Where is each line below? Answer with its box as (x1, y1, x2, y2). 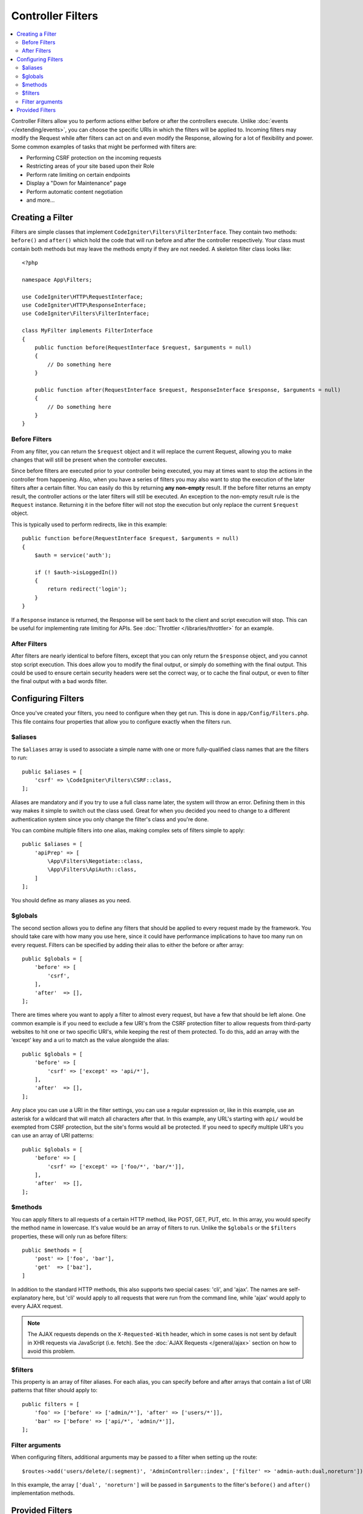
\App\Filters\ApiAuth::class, (47, 866, 137, 873)
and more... (26, 196, 55, 203)
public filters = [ (22, 1401, 80, 1407)
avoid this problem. (27, 1347, 76, 1355)
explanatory (11, 1294, 41, 1301)
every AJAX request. (11, 1303, 63, 1310)
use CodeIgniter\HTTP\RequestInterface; (22, 293, 143, 300)
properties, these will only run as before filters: (11, 1232, 128, 1240)
